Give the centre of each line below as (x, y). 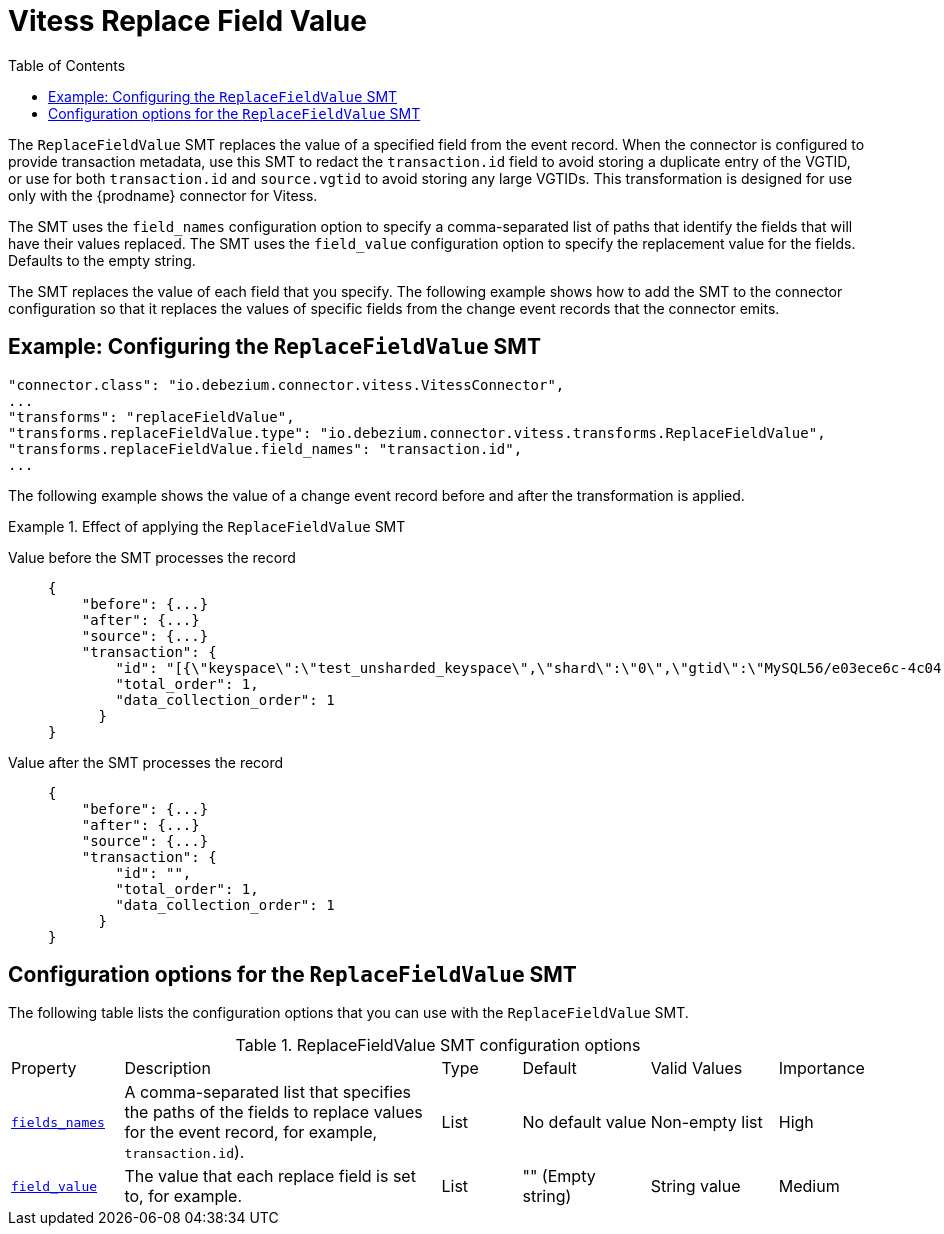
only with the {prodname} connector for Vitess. (163, 195)
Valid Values (696, 1068)
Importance (821, 1068)
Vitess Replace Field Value (187, 21)
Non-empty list (706, 1122)
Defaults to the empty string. (102, 260)
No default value (584, 1122)
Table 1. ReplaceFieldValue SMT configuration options (438, 1045)
